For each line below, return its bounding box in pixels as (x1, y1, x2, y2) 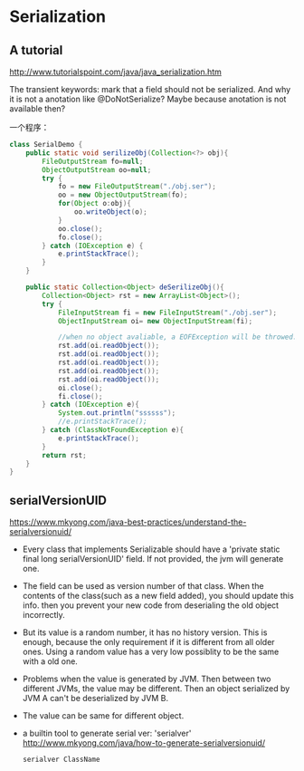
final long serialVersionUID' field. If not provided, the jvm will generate (22, 554, 284, 564)
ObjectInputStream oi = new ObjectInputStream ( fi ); (57, 316, 253, 325)
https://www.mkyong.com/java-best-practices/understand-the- (9, 516, 247, 527)
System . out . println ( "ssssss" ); (57, 409, 176, 418)
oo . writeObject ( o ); (73, 207, 147, 217)
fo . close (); (57, 233, 103, 242)
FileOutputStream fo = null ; (42, 157, 144, 166)
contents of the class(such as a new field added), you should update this (22, 591, 294, 602)
